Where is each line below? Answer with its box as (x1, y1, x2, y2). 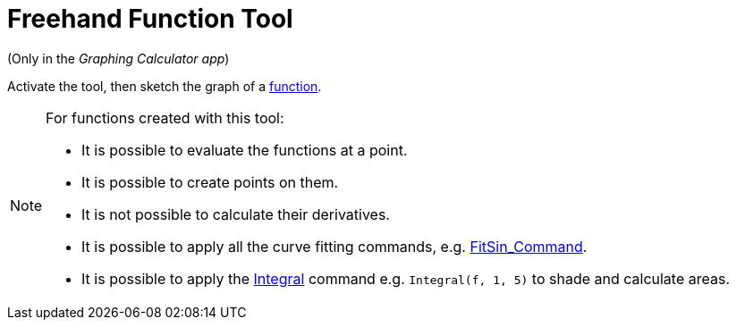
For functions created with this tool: (46, 108, 284, 127)
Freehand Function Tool (7, 4, 293, 34)
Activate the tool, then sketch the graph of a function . (7, 78, 322, 94)
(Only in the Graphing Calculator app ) (7, 50, 230, 66)
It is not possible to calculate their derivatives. (81, 205, 390, 223)
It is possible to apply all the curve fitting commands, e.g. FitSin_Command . (81, 237, 588, 256)
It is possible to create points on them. (81, 172, 339, 191)
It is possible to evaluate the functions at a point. (81, 140, 408, 159)
